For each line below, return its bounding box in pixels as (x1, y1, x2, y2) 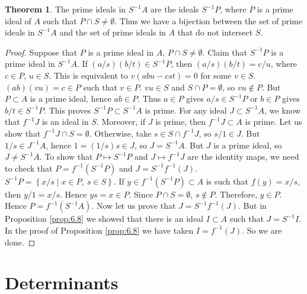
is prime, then (155, 115, 206, 128)
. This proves (44, 104, 91, 116)
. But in (238, 199, 267, 212)
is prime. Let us (245, 115, 302, 128)
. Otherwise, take (89, 127, 152, 139)
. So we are (242, 224, 282, 236)
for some (200, 69, 232, 81)
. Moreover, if (96, 115, 146, 128)
